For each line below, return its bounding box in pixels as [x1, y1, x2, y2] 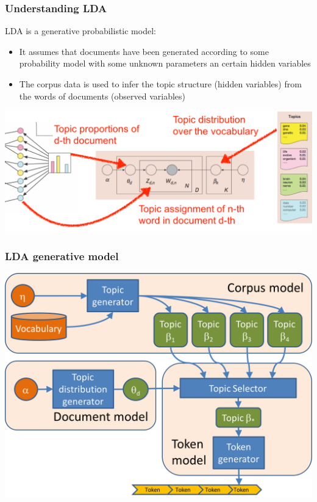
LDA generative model [5, 248, 119, 263]
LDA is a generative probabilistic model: [5, 24, 156, 37]
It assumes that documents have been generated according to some [19, 45, 269, 57]
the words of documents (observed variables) [19, 89, 186, 102]
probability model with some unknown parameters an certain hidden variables [19, 57, 311, 70]
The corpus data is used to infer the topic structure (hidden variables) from [19, 78, 302, 90]
